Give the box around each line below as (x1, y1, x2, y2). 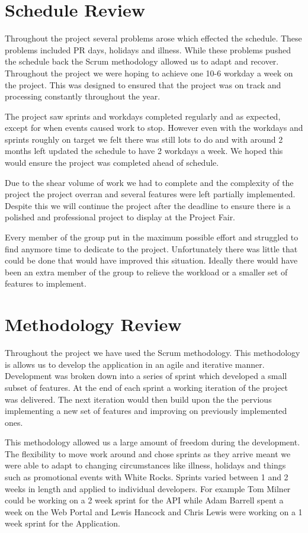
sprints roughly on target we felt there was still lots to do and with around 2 (5, 133, 283, 145)
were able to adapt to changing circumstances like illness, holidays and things (5, 459, 286, 471)
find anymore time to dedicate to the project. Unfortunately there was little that (5, 242, 298, 255)
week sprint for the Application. (5, 517, 121, 529)
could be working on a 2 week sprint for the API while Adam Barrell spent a (5, 494, 284, 506)
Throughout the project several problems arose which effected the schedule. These (5, 32, 302, 44)
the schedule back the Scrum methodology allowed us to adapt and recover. (5, 55, 279, 68)
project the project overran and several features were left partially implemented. (5, 188, 296, 200)
